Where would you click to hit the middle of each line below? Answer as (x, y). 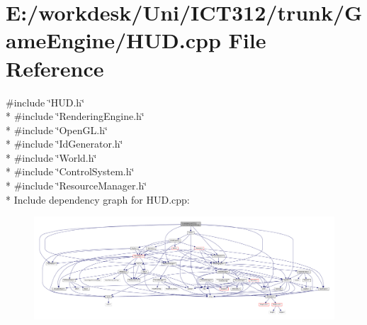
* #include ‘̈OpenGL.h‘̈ (57, 130)
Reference (55, 68)
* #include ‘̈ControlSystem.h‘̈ (70, 171)
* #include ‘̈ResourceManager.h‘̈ (77, 186)
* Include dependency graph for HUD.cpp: (98, 199)
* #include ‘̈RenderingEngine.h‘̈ (75, 116)
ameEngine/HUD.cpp (113, 40)
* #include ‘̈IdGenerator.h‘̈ (64, 144)
